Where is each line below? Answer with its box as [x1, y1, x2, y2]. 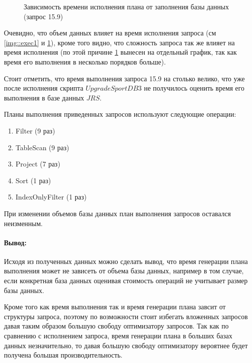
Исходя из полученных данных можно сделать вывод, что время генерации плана [4, 256, 248, 266]
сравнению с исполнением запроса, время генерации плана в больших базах [4, 330, 232, 341]
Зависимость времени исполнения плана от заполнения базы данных [24, 1, 229, 11]
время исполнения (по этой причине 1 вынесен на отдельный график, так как [4, 47, 237, 57]
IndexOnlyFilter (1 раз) [15, 192, 87, 202]
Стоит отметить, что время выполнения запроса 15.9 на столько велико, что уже [4, 73, 245, 83]
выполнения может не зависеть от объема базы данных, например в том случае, [4, 265, 244, 276]
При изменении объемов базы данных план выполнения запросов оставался [4, 208, 231, 218]
